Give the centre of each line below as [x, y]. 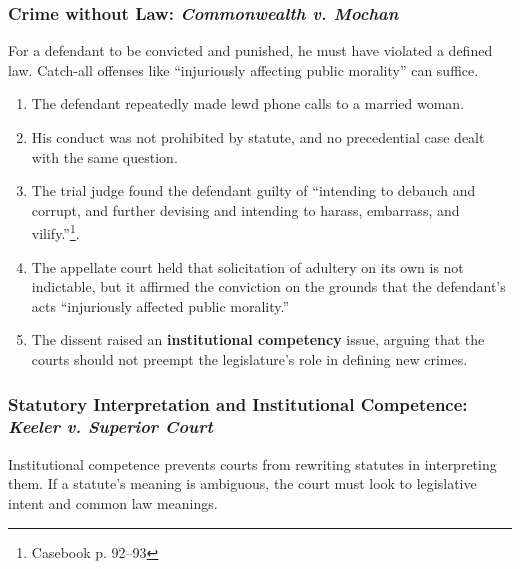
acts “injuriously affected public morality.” [160, 305]
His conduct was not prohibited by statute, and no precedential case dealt [258, 137]
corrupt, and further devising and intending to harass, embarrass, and [245, 209]
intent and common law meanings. [113, 502]
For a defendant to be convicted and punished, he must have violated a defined [250, 50]
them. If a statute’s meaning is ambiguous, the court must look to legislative [242, 483]
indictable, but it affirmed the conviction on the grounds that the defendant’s [268, 286]
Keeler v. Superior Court [110, 426]
